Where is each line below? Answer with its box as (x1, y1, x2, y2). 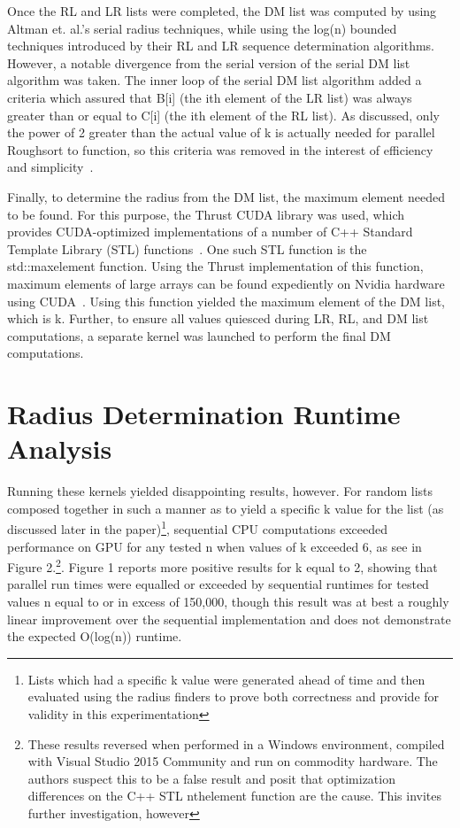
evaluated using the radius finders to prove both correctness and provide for (27, 687, 440, 706)
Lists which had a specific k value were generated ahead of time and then (27, 669, 425, 688)
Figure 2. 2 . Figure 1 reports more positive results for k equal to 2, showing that (7, 555, 438, 576)
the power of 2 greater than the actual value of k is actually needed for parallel (7, 123, 435, 142)
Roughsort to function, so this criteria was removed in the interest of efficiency (7, 140, 433, 159)
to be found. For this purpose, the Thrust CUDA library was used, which (7, 205, 405, 223)
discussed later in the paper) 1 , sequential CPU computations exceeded (7, 517, 387, 538)
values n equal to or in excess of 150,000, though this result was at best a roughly (7, 592, 449, 611)
